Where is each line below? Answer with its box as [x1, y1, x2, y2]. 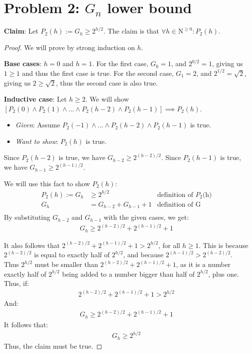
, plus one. [208, 268, 239, 279]
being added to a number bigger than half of [62, 268, 195, 279]
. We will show [85, 94, 129, 104]
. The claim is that [103, 26, 159, 36]
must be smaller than [35, 259, 98, 269]
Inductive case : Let [4, 94, 67, 104]
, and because [123, 249, 164, 260]
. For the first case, [92, 58, 148, 69]
